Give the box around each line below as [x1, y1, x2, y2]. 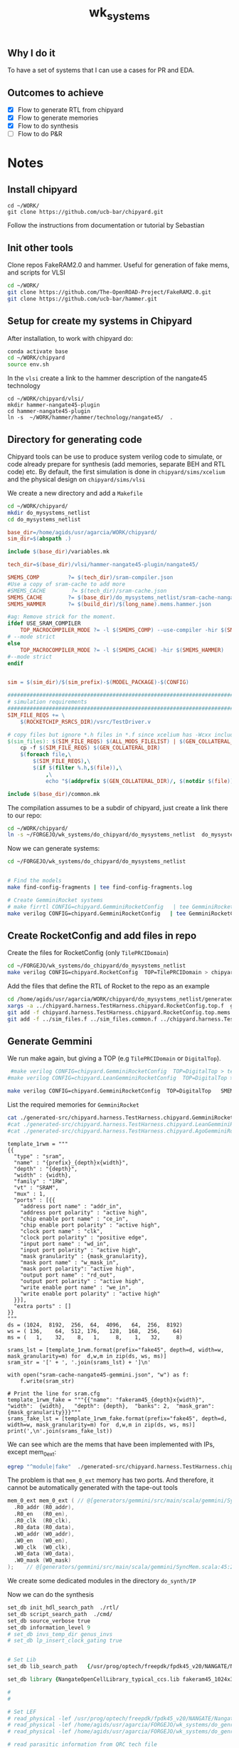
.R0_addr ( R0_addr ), [14, 1504, 75, 1511]
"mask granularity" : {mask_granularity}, [20, 1252, 148, 1259]
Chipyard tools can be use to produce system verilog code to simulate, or [7, 452, 223, 461]
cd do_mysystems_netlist [7, 516, 81, 523]
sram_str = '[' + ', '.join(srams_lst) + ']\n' [7, 1359, 152, 1366]
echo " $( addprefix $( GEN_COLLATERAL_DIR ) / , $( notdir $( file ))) [45, 777, 237, 784]
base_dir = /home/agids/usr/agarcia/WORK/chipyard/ [7, 528, 158, 536]
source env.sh [7, 361, 50, 368]
